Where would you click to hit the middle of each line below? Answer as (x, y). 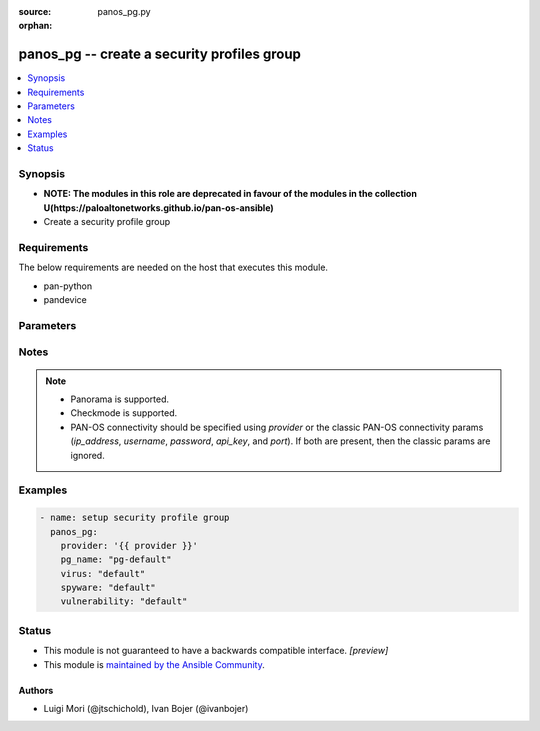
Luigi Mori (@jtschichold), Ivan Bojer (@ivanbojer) (146, 708)
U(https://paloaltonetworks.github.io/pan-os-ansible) (158, 207)
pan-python (68, 286)
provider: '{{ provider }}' (129, 545)
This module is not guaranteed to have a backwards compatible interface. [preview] (216, 651)
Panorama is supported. (120, 399)
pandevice (65, 300)
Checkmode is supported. (124, 413)
